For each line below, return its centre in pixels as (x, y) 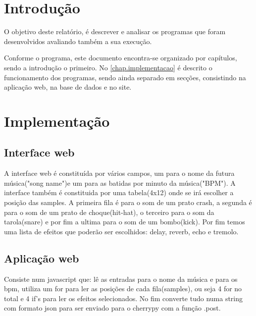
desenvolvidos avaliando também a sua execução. (78, 41)
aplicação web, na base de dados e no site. (68, 87)
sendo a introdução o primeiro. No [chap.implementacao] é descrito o (108, 67)
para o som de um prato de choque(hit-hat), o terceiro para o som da (109, 212)
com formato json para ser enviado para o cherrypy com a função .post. (112, 308)
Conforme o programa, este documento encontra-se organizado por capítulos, (121, 58)
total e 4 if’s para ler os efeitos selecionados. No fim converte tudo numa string (124, 298)
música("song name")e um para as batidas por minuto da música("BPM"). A (120, 183)
